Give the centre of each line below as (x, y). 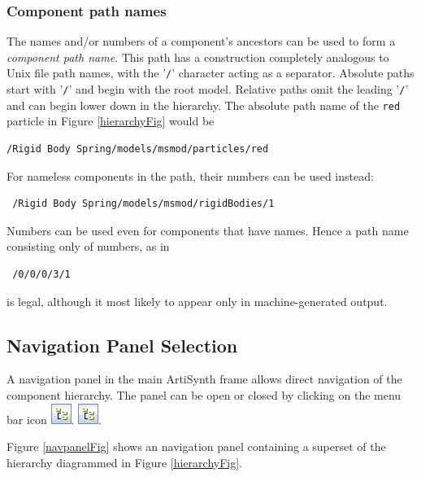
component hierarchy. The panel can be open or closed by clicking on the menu (204, 394)
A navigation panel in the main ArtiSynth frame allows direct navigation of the (204, 379)
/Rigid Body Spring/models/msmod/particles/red (138, 149)
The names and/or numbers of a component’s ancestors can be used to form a (201, 41)
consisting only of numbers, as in (88, 246)
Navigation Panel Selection (122, 345)
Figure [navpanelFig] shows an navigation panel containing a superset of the (196, 446)
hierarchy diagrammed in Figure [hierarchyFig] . (125, 462)
